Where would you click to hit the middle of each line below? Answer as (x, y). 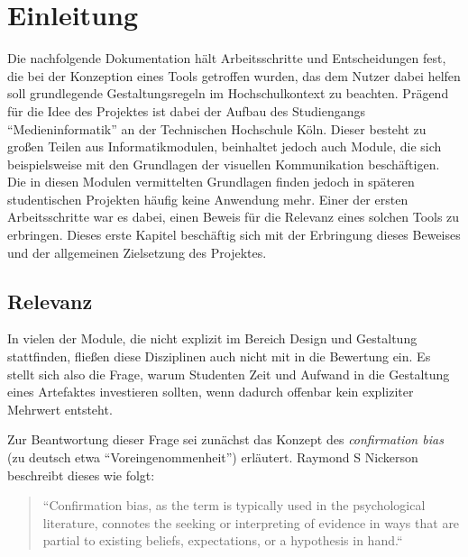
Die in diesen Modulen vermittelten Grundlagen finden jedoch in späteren (211, 182)
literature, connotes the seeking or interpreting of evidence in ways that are (251, 522)
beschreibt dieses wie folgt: (81, 475)
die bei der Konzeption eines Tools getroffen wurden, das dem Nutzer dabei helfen (234, 75)
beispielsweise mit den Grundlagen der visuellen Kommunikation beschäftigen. (224, 164)
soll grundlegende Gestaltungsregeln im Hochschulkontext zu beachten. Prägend (228, 93)
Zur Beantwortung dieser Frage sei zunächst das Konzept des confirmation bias (225, 439)
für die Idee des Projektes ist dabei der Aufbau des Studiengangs (186, 110)
